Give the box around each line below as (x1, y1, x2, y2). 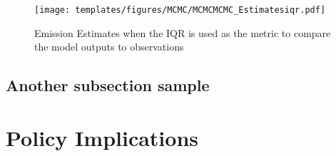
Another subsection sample (6, 74, 210, 96)
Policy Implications (6, 123, 199, 152)
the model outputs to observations (34, 39, 184, 54)
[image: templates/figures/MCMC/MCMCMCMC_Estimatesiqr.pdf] (34, 5, 326, 15)
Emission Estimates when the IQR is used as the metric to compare (34, 25, 331, 40)
